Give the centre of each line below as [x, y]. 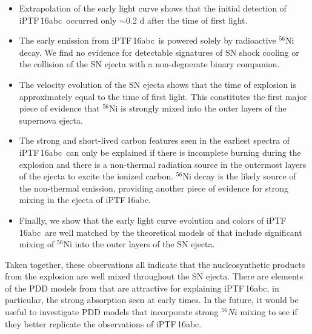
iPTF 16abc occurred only [68, 20]
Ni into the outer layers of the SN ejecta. [139, 244]
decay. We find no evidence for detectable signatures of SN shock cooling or [159, 52]
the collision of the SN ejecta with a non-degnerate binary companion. [149, 64]
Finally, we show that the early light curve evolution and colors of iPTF [153, 220]
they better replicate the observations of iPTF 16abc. [103, 323]
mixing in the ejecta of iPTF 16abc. [85, 200]
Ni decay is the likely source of [239, 176]
